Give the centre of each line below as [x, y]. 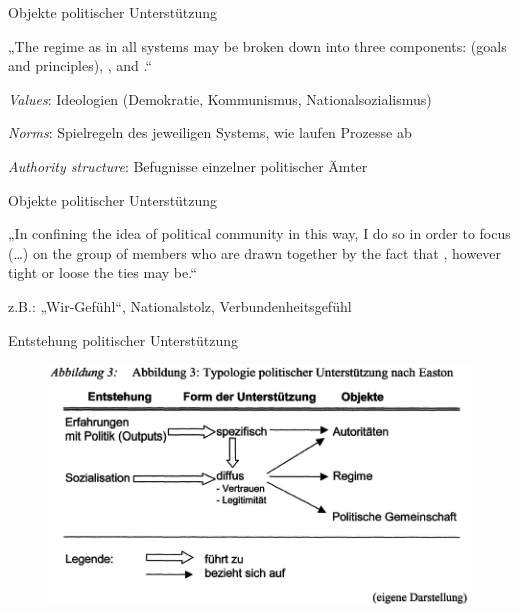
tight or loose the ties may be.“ [102, 272]
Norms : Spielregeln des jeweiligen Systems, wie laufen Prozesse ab [210, 132]
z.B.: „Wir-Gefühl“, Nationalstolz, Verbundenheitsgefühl [180, 305]
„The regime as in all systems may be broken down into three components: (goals [257, 45]
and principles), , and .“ [80, 65]
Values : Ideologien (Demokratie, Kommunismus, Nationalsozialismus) [220, 98]
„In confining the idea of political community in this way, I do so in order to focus [259, 233]
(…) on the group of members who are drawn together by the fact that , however [255, 252]
